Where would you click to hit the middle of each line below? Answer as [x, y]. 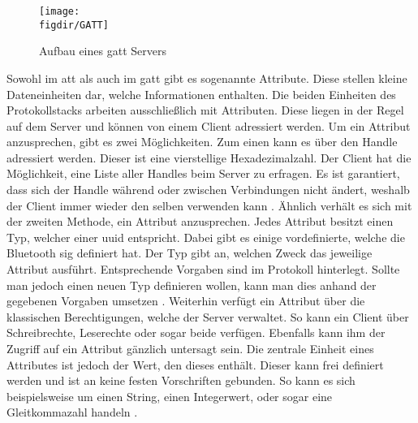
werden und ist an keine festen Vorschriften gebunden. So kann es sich [181, 380]
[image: [60, 11]
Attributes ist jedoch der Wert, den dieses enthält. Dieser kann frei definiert [195, 364]
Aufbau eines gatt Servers [103, 51]
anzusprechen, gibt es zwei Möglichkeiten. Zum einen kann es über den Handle [202, 142]
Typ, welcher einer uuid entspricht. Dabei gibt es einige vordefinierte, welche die [206, 237]
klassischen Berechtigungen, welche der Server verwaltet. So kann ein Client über [208, 316]
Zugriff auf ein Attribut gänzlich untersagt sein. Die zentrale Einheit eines [190, 348]
